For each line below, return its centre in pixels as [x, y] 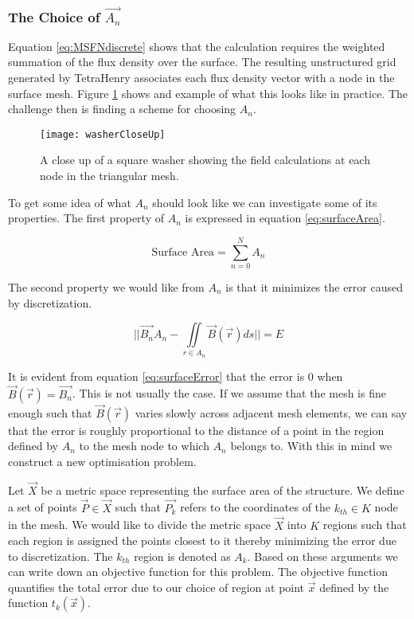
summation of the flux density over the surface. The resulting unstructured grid [202, 62]
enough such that [50, 412]
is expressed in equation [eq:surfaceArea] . [285, 218]
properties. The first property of [86, 218]
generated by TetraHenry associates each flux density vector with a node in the [201, 77]
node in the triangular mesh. [109, 176]
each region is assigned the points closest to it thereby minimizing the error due [202, 541]
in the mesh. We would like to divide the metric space [139, 525]
